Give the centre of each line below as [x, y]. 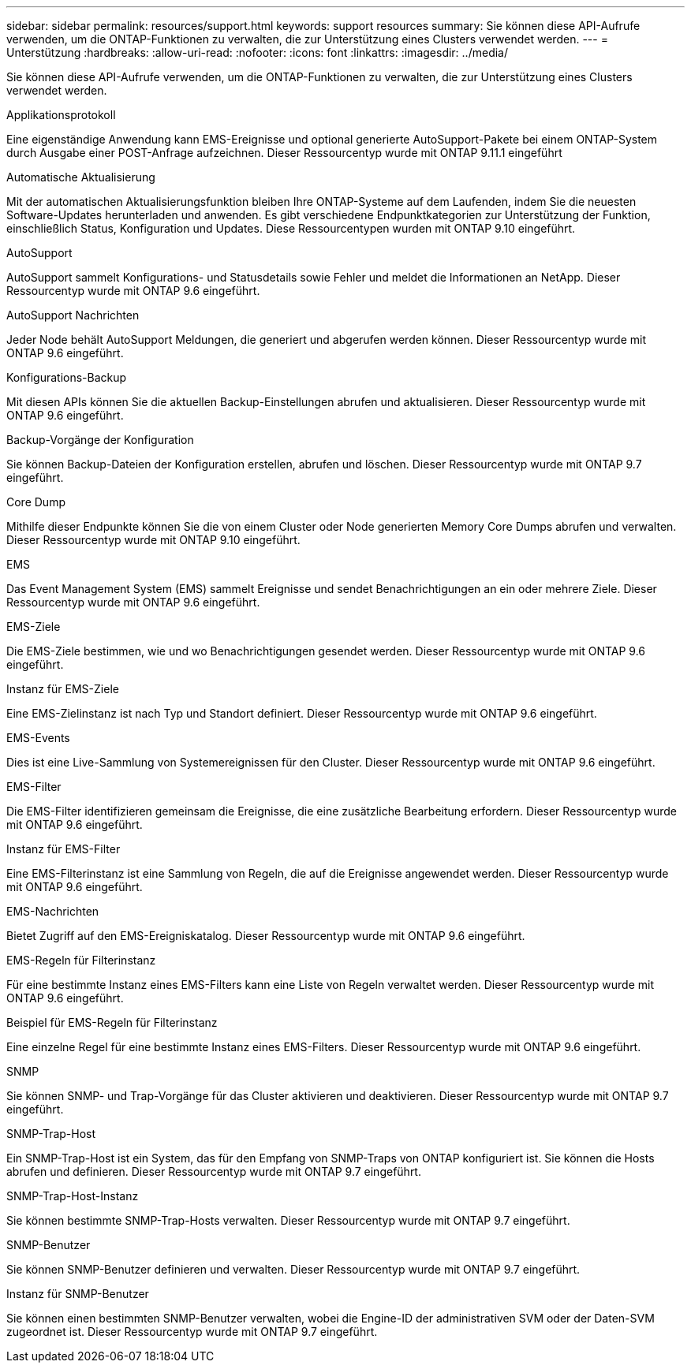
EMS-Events [38, 738]
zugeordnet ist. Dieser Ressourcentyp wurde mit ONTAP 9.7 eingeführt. [192, 1332]
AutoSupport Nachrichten [73, 315]
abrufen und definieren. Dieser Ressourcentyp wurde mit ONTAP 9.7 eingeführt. [214, 1171]
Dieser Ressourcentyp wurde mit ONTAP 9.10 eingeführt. [153, 540]
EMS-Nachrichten [53, 911]
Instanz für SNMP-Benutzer [78, 1294]
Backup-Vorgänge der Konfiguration [100, 440]
